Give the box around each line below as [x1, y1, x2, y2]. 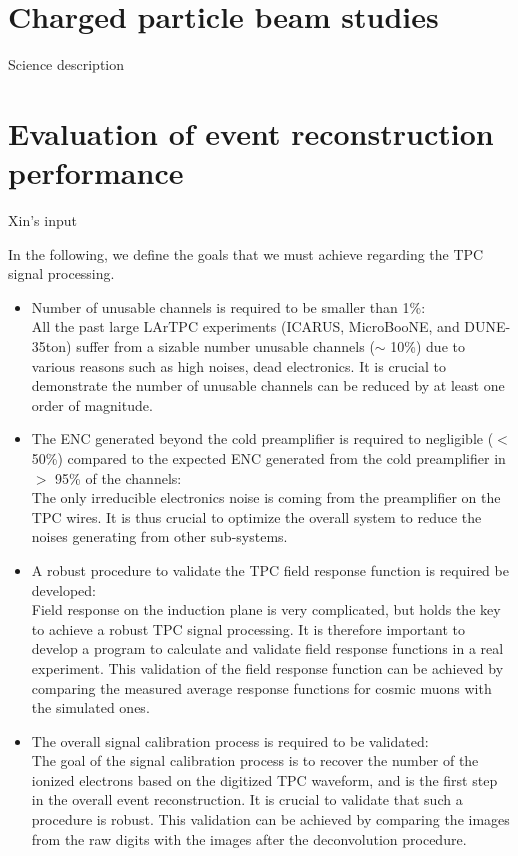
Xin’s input [8, 210, 77, 231]
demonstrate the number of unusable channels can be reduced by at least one [31, 375, 505, 396]
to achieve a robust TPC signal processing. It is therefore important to [31, 618, 465, 639]
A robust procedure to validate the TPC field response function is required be [31, 559, 509, 580]
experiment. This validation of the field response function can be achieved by [31, 657, 504, 678]
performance [8, 152, 184, 193]
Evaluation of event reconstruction [8, 112, 494, 153]
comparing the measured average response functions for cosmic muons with [31, 677, 492, 698]
